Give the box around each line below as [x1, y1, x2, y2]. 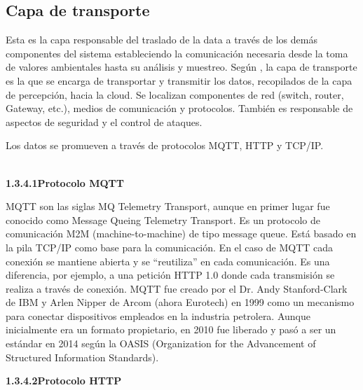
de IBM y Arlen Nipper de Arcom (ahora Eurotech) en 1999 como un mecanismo [6, 295, 355, 309]
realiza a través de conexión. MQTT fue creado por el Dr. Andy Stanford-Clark [6, 281, 348, 295]
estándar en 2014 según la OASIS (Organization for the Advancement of [6, 336, 316, 351]
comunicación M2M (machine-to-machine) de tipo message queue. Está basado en [6, 226, 357, 241]
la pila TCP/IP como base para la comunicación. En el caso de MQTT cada [6, 239, 334, 254]
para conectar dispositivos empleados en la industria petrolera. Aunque [6, 308, 310, 323]
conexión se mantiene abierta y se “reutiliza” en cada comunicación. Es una [6, 253, 330, 268]
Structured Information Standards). [6, 349, 159, 364]
